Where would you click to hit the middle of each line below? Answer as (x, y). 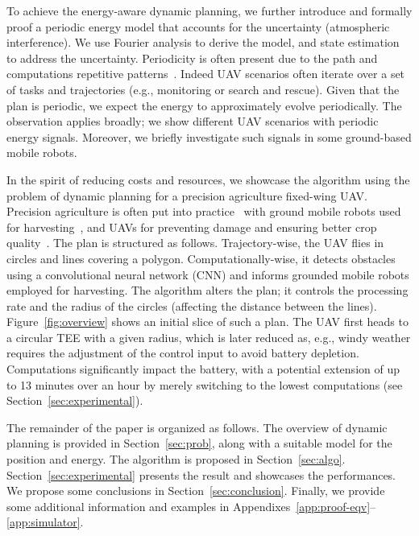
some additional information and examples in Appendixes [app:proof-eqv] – (191, 506)
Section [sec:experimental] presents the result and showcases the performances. (201, 474)
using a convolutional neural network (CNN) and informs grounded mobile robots (208, 274)
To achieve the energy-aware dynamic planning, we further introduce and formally (209, 10)
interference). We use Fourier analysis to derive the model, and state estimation (203, 42)
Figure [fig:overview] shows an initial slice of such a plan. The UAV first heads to (207, 322)
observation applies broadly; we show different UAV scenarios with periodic (193, 121)
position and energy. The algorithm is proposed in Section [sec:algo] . (176, 459)
